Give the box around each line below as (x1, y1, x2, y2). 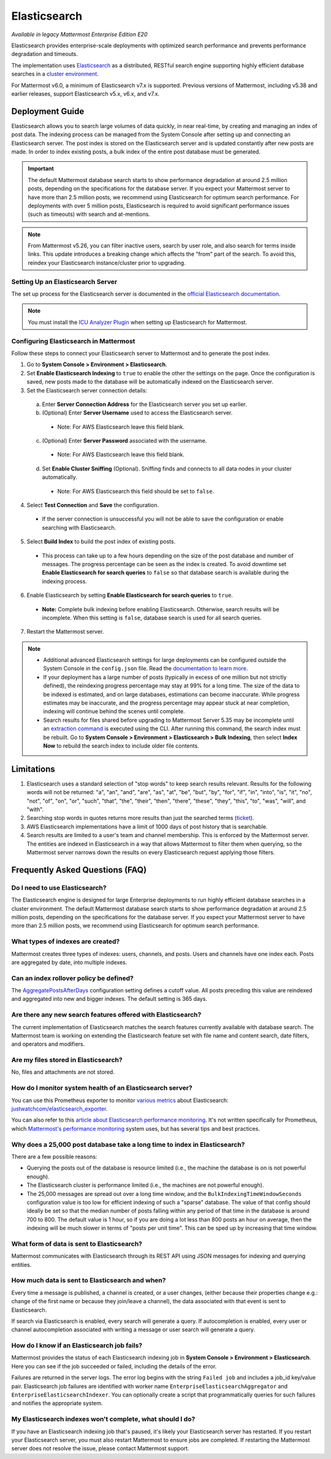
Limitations (11, 764, 55, 774)
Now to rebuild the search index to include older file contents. (43, 742, 199, 749)
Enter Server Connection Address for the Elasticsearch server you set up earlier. (42, 400, 248, 408)
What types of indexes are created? (11, 937, 120, 946)
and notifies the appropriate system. (11, 1400, 104, 1407)
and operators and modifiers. (11, 1040, 85, 1048)
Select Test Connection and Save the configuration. (26, 502, 159, 509)
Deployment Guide (11, 106, 85, 117)
